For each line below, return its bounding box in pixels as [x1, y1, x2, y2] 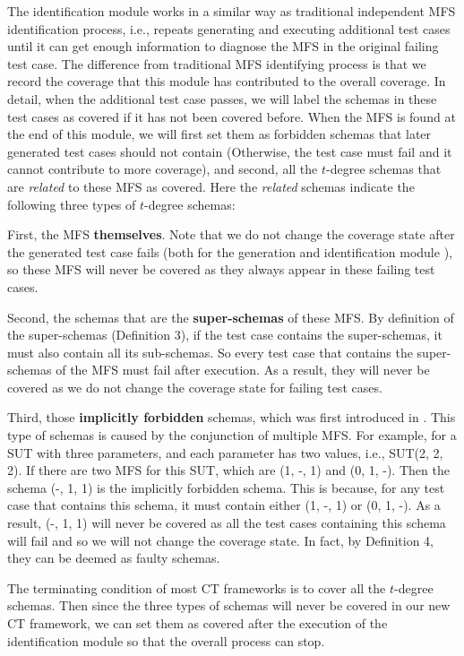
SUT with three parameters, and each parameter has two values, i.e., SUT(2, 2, [7, 443, 443, 462]
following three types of [7, 194, 136, 213]
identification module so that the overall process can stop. [7, 631, 325, 650]
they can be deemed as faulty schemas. [7, 548, 220, 567]
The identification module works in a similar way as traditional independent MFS [7, 2, 456, 20]
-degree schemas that [326, 160, 442, 178]
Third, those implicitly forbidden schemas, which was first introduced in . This [7, 408, 456, 427]
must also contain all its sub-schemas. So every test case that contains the [7, 342, 413, 361]
